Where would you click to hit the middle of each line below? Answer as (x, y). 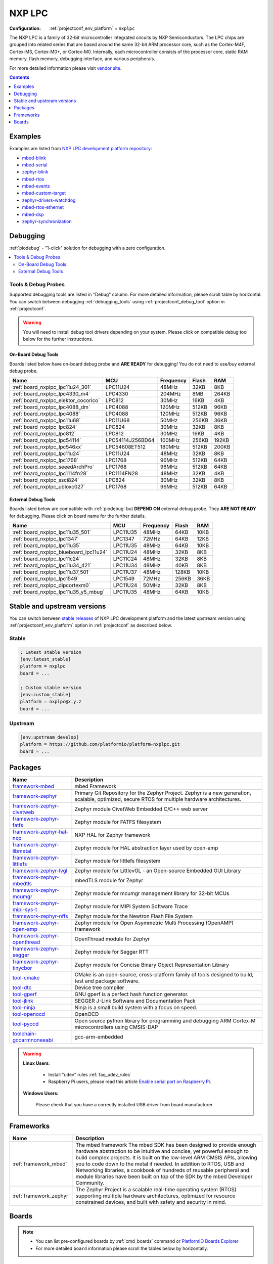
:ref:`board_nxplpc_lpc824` (45, 427)
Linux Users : (36, 1063)
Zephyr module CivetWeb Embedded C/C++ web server (141, 809)
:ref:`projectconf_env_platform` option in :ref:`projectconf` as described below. (91, 625)
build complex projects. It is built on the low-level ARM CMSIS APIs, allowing (166, 1158)
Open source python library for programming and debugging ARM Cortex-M (165, 1021)
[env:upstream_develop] (50, 737)
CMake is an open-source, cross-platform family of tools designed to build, (164, 975)
